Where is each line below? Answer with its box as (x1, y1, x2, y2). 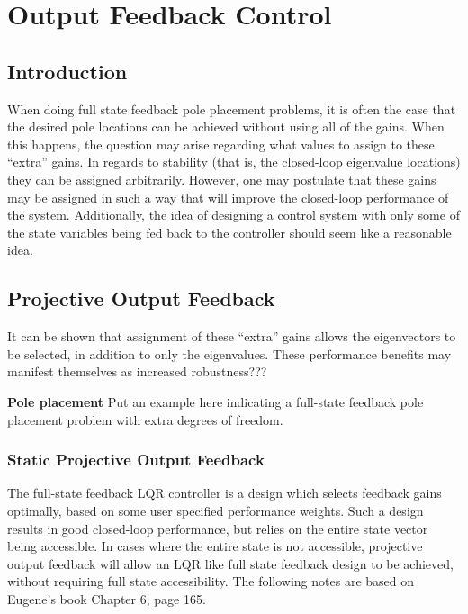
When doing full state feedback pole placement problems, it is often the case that (7, 99, 456, 118)
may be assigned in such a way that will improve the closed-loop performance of (7, 187, 449, 206)
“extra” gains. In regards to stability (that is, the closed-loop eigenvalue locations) (7, 152, 461, 171)
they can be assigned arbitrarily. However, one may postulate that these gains (7, 169, 436, 188)
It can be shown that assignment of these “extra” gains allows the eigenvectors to (7, 327, 456, 346)
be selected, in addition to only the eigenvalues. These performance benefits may (7, 344, 452, 363)
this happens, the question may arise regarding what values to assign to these (7, 134, 435, 153)
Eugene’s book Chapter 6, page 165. (7, 589, 206, 608)
